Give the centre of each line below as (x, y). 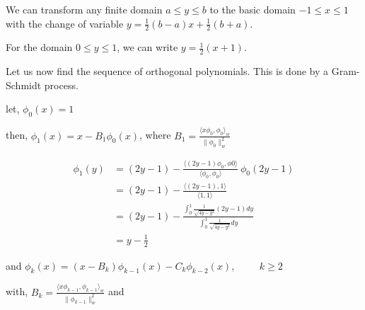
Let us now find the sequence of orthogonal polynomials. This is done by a (167, 71)
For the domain (39, 47)
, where (155, 135)
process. (61, 85)
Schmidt (24, 85)
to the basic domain (253, 9)
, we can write (147, 47)
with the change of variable (65, 23)
